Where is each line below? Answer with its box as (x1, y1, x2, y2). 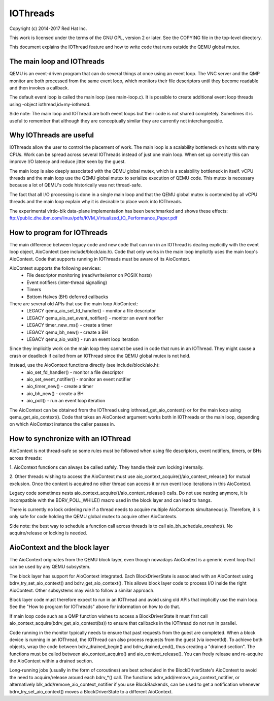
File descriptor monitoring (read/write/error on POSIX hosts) (26, 272, 152, 278)
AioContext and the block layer (9, 543, 110, 552)
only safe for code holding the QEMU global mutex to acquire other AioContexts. (9, 514, 178, 520)
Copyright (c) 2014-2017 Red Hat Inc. (9, 25, 87, 31)
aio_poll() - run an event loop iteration (26, 398, 106, 404)
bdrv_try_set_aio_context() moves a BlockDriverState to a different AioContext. (9, 688, 173, 694)
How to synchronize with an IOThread (9, 434, 131, 443)
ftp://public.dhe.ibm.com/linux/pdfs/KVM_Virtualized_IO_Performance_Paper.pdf (9, 215, 178, 221)
